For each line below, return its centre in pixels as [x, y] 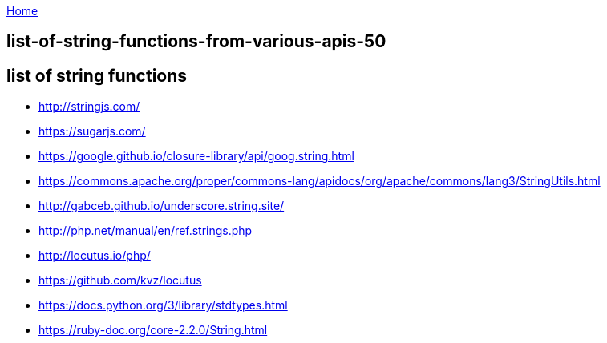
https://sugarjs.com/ [92, 131]
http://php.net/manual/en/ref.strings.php [146, 231]
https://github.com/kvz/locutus [120, 280]
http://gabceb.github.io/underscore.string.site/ [162, 206]
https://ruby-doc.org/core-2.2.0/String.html [153, 330]
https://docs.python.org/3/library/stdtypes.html [163, 305]
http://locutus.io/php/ [95, 256]
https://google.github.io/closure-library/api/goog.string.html [196, 156]
